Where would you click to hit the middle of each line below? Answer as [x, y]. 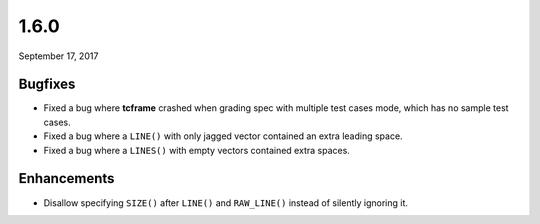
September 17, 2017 [58, 56]
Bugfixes [47, 84]
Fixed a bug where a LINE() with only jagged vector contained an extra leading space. [223, 136]
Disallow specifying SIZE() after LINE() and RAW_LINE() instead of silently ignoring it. [226, 202]
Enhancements [66, 178]
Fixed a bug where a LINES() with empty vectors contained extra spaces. [196, 150]
